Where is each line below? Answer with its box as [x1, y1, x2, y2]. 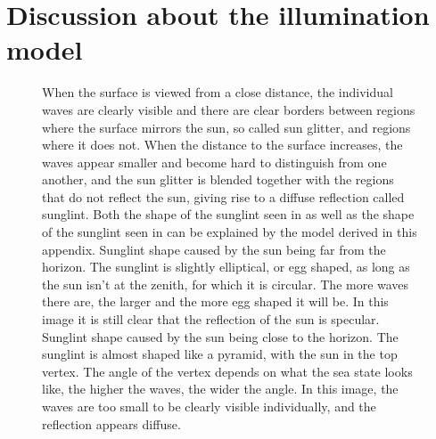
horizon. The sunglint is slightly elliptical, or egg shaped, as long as [42, 257, 410, 276]
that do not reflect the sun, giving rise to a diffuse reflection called [42, 187, 405, 206]
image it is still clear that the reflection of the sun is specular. [42, 310, 380, 329]
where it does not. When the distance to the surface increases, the [42, 135, 403, 154]
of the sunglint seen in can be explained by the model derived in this [42, 223, 417, 241]
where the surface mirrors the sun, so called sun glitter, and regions [42, 118, 411, 136]
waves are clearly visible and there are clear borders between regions [42, 100, 415, 118]
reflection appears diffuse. [42, 414, 181, 433]
